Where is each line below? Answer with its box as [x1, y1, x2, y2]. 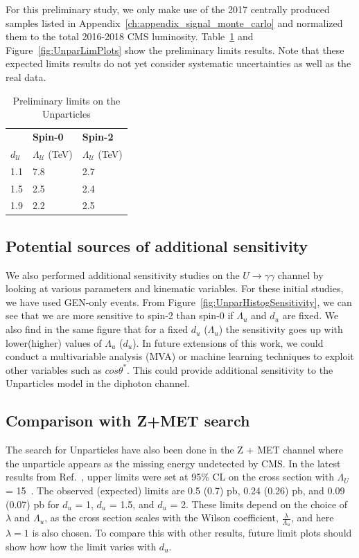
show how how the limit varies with [6, 539, 157, 554]
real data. [6, 69, 46, 84]
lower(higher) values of [6, 335, 102, 350]
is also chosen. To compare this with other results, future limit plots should [32, 525, 352, 540]
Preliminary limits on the [12, 93, 121, 107]
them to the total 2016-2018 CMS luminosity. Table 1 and [6, 29, 254, 44]
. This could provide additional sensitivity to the [127, 362, 333, 377]
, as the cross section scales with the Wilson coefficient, [44, 510, 279, 525]
